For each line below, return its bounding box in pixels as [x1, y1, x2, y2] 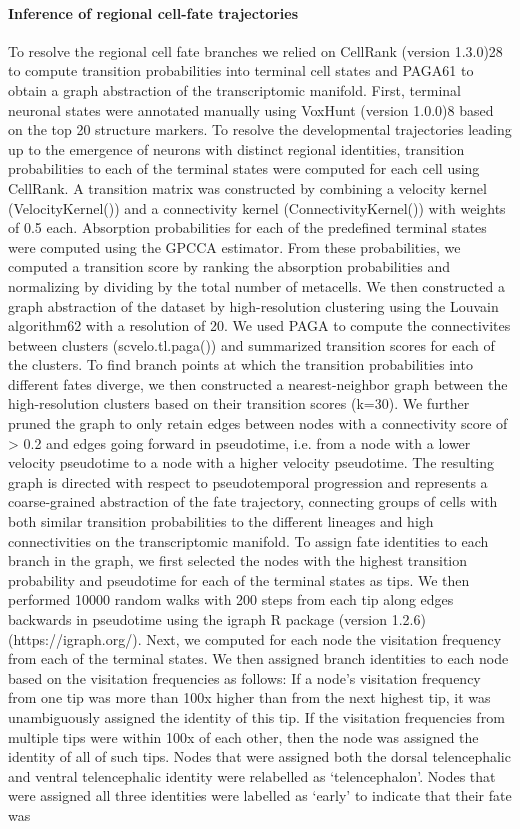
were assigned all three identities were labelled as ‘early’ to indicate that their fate [8, 785, 512, 806]
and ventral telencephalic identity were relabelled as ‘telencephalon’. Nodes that [8, 765, 496, 786]
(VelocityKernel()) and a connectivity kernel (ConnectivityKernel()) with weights [8, 197, 506, 218]
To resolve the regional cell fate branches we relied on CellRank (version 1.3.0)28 [8, 40, 503, 61]
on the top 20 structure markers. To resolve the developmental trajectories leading [8, 119, 512, 140]
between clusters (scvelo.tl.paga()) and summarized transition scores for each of [8, 334, 495, 355]
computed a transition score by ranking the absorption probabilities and [8, 256, 450, 277]
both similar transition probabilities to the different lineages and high [8, 511, 434, 532]
